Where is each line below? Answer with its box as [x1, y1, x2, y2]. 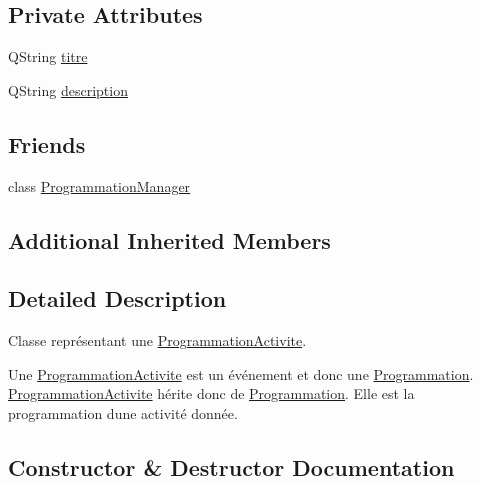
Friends [8, 128, 86, 159]
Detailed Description [8, 283, 227, 314]
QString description [8, 79, 128, 100]
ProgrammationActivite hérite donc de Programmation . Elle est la [8, 383, 415, 404]
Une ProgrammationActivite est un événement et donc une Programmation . [8, 363, 474, 384]
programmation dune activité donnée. [8, 402, 238, 423]
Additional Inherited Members [8, 224, 331, 255]
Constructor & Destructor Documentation [8, 451, 455, 482]
